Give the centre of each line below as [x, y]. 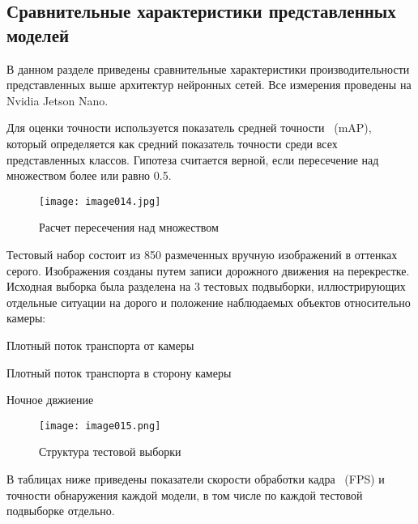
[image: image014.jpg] [100, 201]
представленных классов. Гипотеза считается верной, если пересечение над [193, 159]
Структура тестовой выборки [110, 452]
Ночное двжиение [50, 400]
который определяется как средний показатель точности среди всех [172, 143]
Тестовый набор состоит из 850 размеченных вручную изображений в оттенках [202, 254]
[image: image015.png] [100, 426]
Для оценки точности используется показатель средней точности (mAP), [189, 128]
